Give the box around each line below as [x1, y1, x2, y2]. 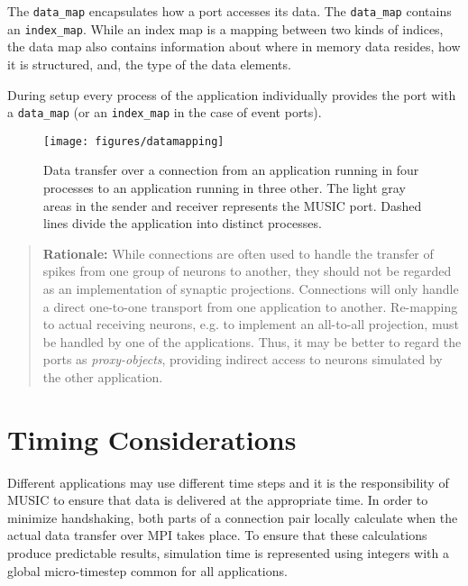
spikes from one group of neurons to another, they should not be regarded [42, 261, 452, 280]
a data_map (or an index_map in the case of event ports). [7, 103, 322, 122]
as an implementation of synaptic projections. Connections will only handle [42, 279, 459, 298]
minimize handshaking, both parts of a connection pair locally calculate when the [7, 508, 458, 526]
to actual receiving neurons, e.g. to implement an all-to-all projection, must [42, 315, 459, 334]
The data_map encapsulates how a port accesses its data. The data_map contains [7, 2, 452, 20]
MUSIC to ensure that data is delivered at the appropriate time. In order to [7, 490, 428, 509]
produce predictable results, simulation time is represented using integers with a [7, 544, 449, 563]
